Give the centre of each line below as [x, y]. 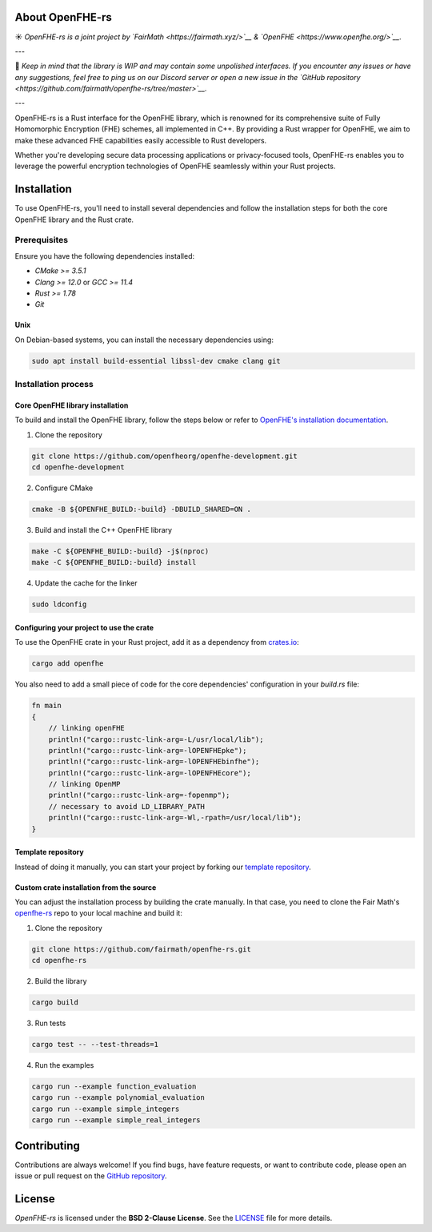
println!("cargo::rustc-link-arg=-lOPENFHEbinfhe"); [154, 762]
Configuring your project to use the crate [84, 628]
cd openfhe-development [78, 467]
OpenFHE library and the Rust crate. [74, 219]
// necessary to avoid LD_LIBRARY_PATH [127, 806]
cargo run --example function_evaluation [114, 1087]
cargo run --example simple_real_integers [116, 1120]
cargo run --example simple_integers [106, 1109]
